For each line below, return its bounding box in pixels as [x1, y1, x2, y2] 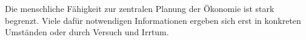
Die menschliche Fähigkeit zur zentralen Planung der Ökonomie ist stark [5, 2, 274, 14]
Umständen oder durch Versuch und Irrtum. [5, 26, 169, 38]
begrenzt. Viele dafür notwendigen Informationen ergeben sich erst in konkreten [5, 14, 301, 26]
